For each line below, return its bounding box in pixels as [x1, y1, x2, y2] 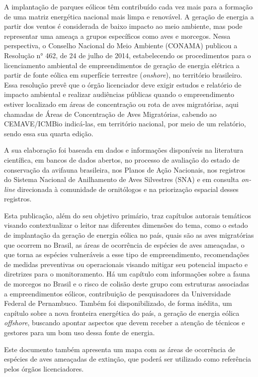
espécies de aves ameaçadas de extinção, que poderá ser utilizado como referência [4, 354, 252, 364]
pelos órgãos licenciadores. [4, 363, 84, 374]
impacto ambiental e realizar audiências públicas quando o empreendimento [4, 89, 235, 99]
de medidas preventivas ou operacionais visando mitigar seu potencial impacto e [4, 259, 248, 269]
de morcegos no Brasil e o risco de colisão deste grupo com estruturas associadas [4, 279, 250, 289]
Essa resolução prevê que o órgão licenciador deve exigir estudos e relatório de [4, 79, 242, 90]
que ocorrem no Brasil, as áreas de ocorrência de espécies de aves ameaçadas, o [4, 239, 245, 250]
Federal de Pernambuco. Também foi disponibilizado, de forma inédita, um [4, 298, 232, 308]
